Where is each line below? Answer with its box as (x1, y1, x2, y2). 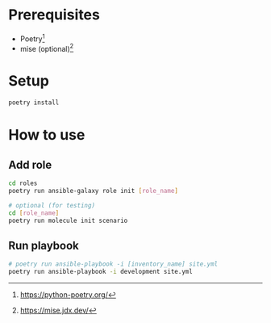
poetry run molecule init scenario (8, 216, 128, 224)
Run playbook (8, 238, 79, 252)
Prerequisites (8, 6, 101, 24)
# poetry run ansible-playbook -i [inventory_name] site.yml (8, 260, 219, 268)
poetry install (8, 99, 60, 107)
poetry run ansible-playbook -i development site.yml (8, 268, 194, 276)
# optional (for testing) (8, 201, 95, 209)
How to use (8, 126, 85, 145)
